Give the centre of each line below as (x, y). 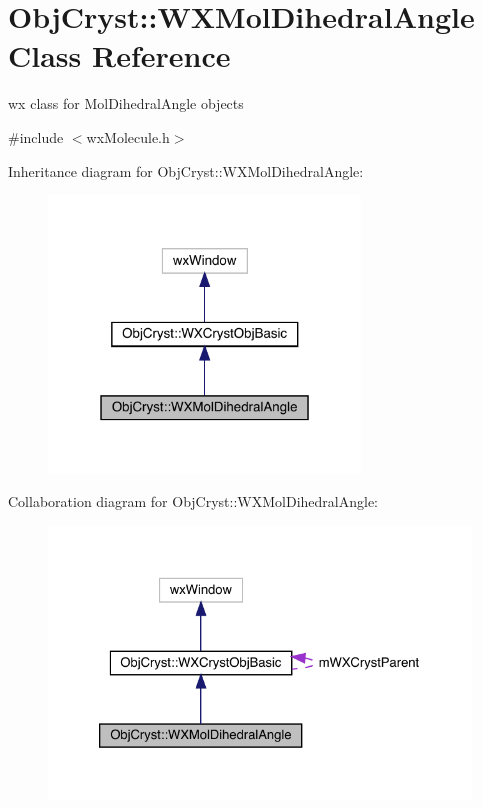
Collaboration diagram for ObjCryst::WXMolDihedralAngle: (193, 501)
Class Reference (119, 55)
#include (36, 136)
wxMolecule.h (128, 136)
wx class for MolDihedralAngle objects (126, 103)
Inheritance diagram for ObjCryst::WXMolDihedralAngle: (186, 170)
